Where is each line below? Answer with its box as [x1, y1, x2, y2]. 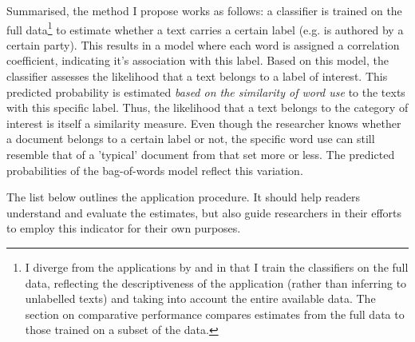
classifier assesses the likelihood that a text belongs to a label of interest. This [6, 68, 388, 85]
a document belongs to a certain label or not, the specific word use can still [6, 130, 375, 147]
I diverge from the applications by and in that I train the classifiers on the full [25, 258, 409, 275]
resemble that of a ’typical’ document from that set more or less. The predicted [6, 146, 395, 162]
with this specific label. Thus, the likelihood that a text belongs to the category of [6, 99, 409, 116]
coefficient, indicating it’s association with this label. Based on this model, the [6, 52, 389, 69]
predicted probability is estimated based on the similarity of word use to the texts [6, 83, 405, 100]
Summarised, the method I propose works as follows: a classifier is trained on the [6, 2, 402, 18]
